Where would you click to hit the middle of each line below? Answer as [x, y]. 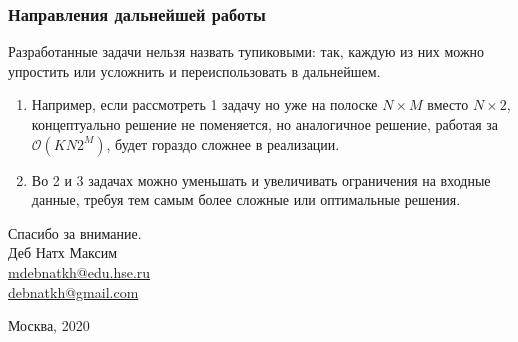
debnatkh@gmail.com [73, 291]
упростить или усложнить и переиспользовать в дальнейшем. [194, 70]
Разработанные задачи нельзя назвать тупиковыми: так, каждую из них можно [246, 51]
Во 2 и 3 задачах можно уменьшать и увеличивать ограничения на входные [261, 179]
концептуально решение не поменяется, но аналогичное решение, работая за [265, 124]
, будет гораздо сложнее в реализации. [223, 143]
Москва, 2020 [49, 325]
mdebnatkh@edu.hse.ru [79, 271]
